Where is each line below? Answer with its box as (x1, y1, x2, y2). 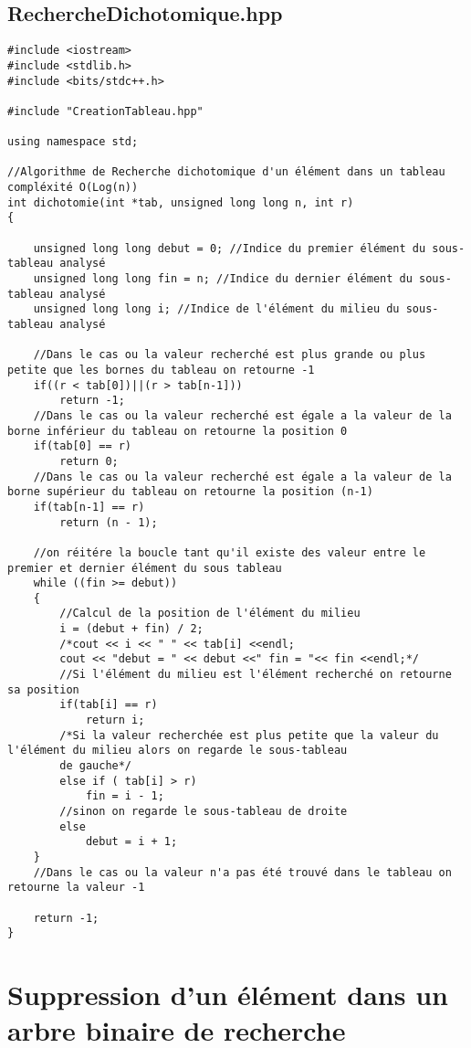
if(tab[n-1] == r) (33, 500, 145, 513)
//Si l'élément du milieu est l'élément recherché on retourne (59, 668, 452, 682)
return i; (85, 714, 145, 727)
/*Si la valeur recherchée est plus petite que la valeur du (59, 728, 439, 742)
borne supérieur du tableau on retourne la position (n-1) (7, 485, 373, 499)
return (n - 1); (59, 515, 158, 529)
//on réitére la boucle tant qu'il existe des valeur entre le (33, 545, 426, 559)
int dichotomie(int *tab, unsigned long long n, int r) (7, 196, 354, 209)
